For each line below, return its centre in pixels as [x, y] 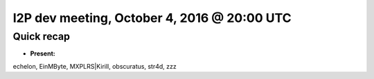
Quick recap [42, 36]
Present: [43, 54]
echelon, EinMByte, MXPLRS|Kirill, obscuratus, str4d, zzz [95, 66]
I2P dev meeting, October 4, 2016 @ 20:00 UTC [152, 18]
